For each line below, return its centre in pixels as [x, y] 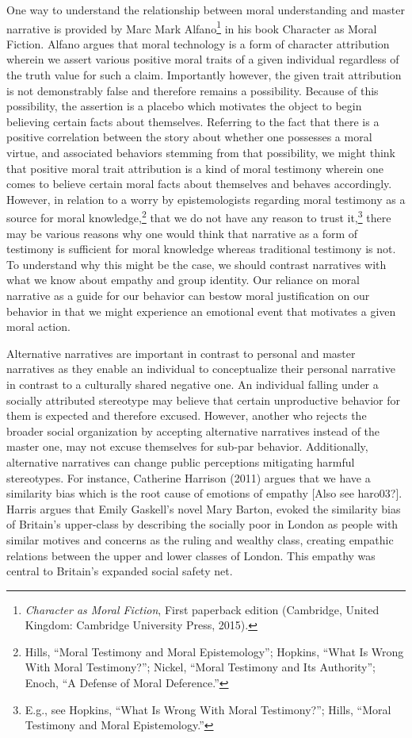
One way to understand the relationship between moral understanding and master [206, 10]
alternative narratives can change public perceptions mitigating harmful [181, 461]
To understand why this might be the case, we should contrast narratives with [196, 264]
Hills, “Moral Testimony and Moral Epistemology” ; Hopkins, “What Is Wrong [214, 651]
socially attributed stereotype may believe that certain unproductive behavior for [204, 400]
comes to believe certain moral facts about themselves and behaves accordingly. [199, 184]
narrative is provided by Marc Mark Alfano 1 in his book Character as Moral [192, 27]
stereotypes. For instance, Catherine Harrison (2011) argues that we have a [189, 477]
